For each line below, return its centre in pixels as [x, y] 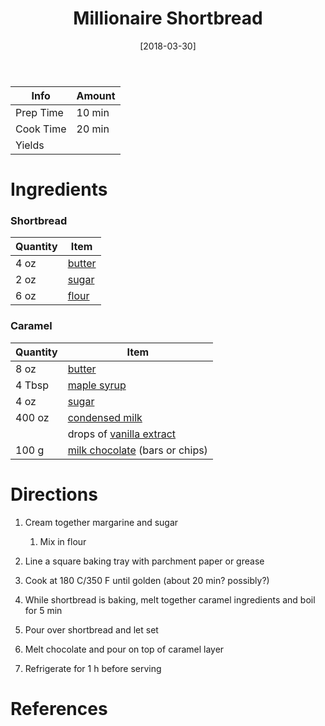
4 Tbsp [32, 385]
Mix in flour [63, 541]
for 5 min [43, 610]
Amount [96, 95]
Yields [30, 145]
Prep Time [39, 112]
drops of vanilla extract [122, 434]
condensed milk [105, 417]
